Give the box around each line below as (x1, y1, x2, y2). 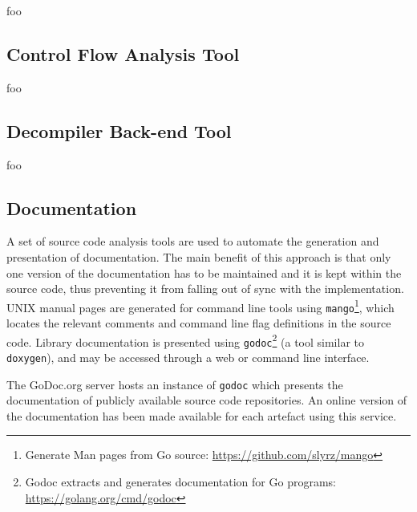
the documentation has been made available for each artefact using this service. (6, 407, 397, 424)
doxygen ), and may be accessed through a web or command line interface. (6, 348, 370, 365)
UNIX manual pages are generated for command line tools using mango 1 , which (6, 296, 395, 315)
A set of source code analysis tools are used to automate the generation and (6, 233, 379, 250)
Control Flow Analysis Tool (6, 41, 240, 66)
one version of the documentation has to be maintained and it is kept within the (6, 264, 402, 281)
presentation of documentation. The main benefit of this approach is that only (6, 248, 391, 265)
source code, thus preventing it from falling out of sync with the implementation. (6, 280, 404, 297)
